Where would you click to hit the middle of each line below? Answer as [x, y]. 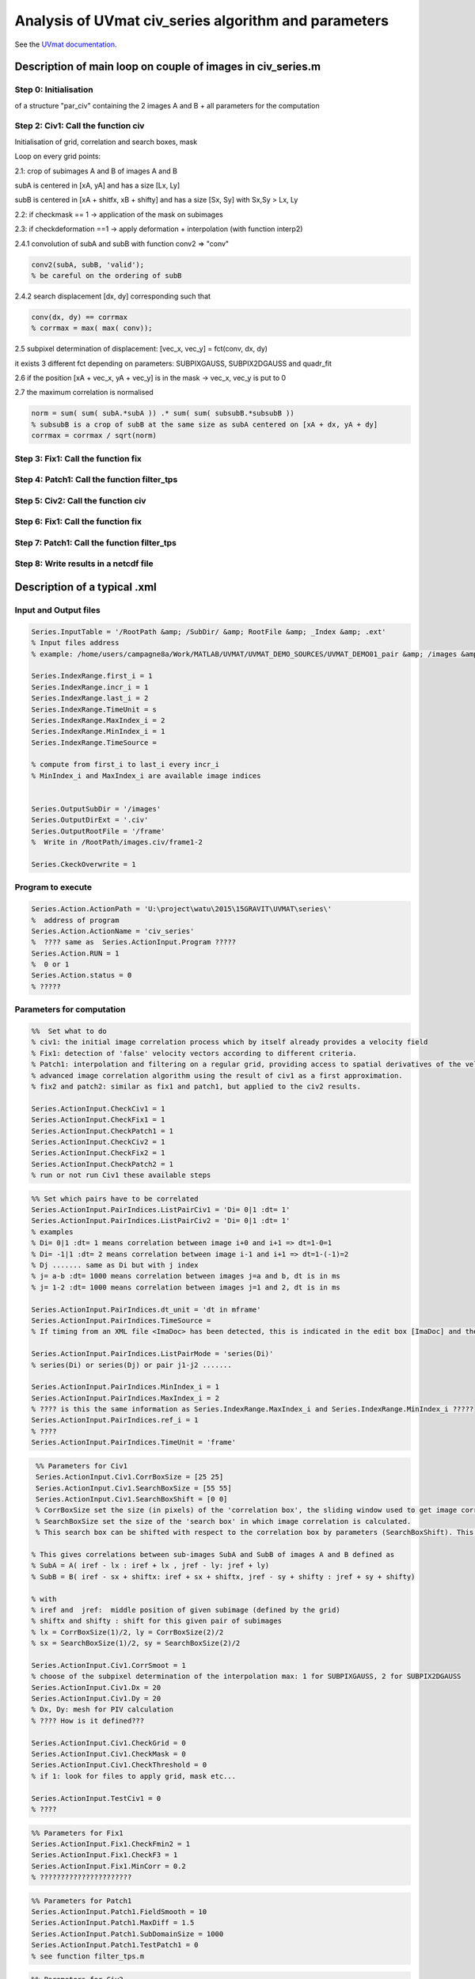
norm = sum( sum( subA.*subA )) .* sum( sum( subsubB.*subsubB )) [163, 413]
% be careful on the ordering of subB [106, 275]
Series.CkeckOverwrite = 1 [84, 864]
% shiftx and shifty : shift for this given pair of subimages [157, 1621]
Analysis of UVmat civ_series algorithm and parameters [202, 21]
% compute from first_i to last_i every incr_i [125, 765]
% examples [52, 1232]
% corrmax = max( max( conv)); [92, 328]
